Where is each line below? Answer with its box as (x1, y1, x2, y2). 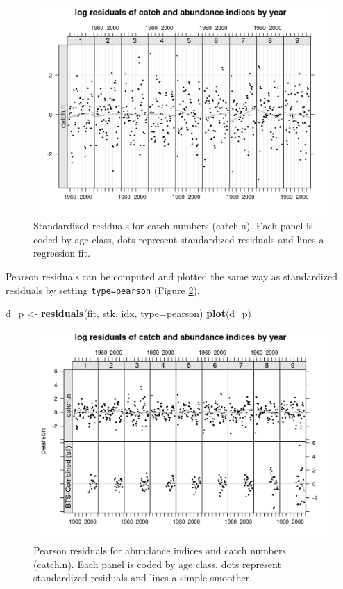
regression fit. (33, 245, 90, 260)
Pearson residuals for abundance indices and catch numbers (33, 543, 286, 558)
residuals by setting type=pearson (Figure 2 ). (6, 282, 200, 297)
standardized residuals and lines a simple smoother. (33, 570, 253, 585)
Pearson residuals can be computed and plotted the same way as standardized (6, 269, 337, 284)
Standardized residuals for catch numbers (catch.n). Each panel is (33, 218, 313, 233)
